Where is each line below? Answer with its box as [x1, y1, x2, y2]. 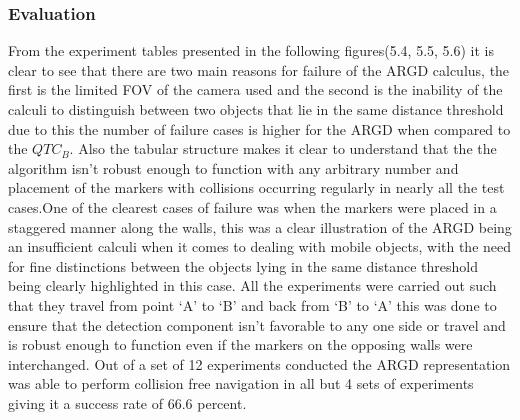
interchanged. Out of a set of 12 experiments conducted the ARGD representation [8, 353, 511, 374]
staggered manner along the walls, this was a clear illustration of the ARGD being [8, 216, 512, 237]
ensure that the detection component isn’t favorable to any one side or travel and [8, 314, 506, 335]
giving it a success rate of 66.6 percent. [8, 392, 247, 413]
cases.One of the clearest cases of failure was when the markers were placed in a [8, 196, 497, 217]
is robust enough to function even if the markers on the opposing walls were [8, 334, 473, 355]
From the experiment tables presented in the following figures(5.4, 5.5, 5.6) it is [8, 40, 494, 61]
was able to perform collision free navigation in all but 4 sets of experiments [8, 373, 474, 394]
